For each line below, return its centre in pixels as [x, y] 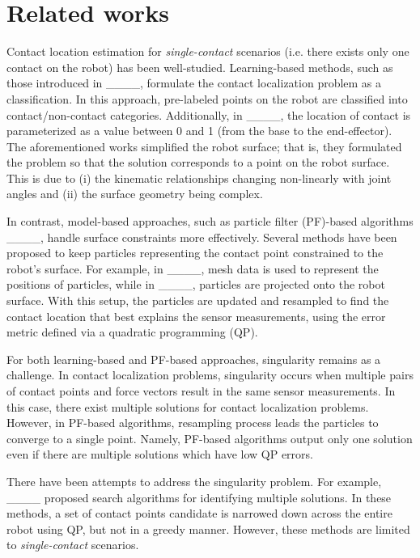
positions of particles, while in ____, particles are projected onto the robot [196, 284]
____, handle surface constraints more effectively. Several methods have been [202, 237]
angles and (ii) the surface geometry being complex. [135, 194]
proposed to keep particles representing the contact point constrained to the [195, 253]
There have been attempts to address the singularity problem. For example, [194, 481]
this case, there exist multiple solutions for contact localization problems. [188, 406]
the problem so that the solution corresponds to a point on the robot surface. [198, 162]
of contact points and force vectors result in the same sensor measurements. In [201, 391]
